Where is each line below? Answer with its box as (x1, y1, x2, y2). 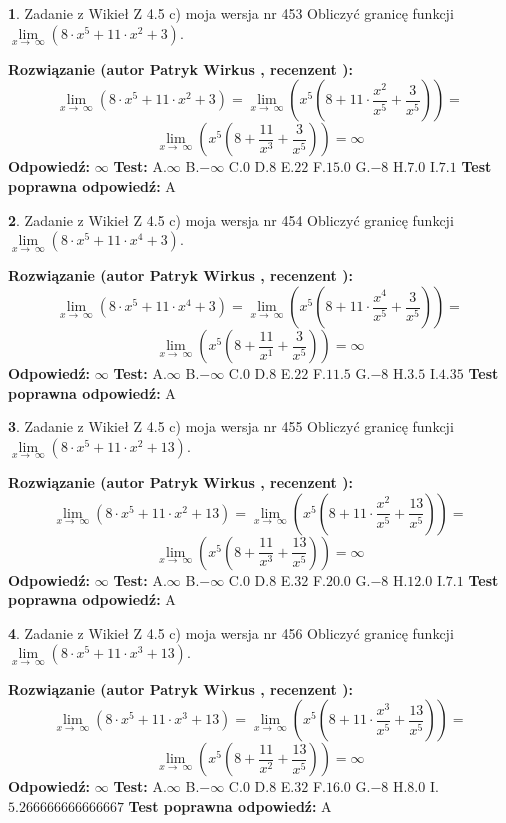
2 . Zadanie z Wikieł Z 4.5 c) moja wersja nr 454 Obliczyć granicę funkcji (8, 209, 454, 230)
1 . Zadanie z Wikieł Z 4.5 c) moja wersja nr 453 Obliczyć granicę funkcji (8, 3, 454, 23)
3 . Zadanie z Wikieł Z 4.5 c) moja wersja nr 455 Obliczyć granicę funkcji (8, 416, 454, 437)
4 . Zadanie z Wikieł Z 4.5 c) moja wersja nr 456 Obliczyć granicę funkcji (8, 622, 454, 643)
